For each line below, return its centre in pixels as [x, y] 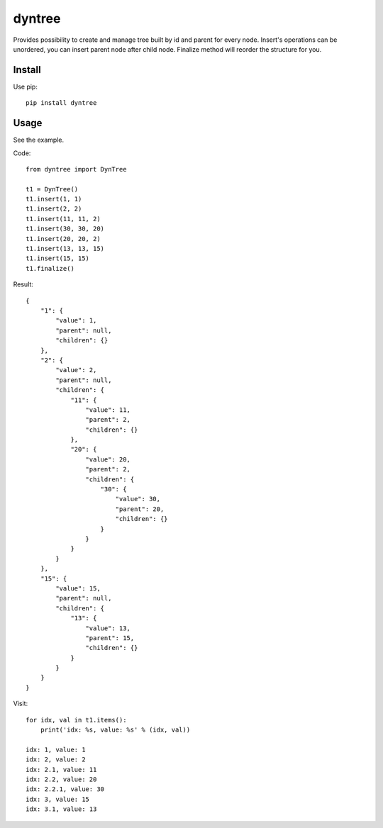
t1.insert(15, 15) [58, 258]
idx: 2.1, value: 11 [61, 770]
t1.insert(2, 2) [54, 209]
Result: [23, 284]
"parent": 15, [110, 638]
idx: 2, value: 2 [56, 760]
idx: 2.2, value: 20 [61, 779]
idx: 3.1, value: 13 [61, 809]
